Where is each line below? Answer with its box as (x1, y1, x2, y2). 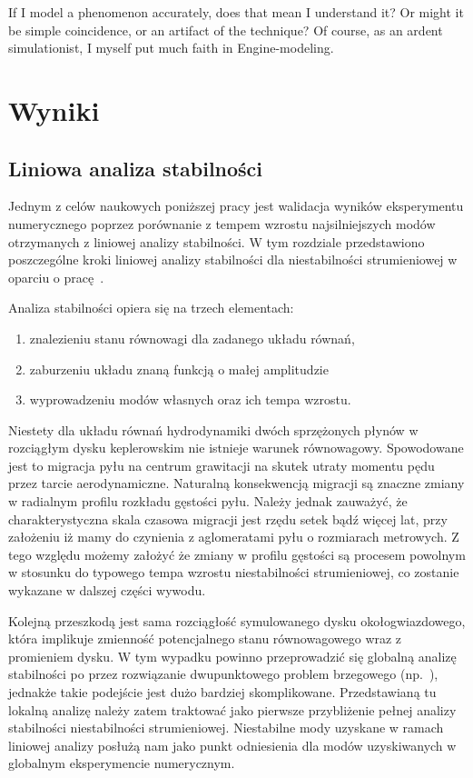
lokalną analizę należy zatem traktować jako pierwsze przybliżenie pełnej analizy (8, 700, 457, 719)
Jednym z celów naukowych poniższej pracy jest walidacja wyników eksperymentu (8, 196, 464, 215)
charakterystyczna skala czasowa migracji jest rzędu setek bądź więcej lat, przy (8, 509, 448, 528)
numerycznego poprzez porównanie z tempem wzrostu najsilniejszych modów (8, 214, 436, 233)
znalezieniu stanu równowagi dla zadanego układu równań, (29, 328, 355, 347)
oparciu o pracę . (8, 267, 104, 286)
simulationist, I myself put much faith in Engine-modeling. (8, 38, 334, 57)
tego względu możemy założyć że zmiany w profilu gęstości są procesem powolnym (8, 544, 466, 564)
